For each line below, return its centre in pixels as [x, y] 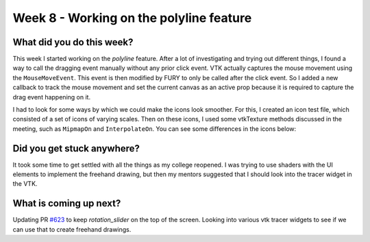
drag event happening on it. [52, 97]
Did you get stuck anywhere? [76, 148]
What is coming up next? [67, 203]
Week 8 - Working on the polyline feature [132, 18]
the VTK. [25, 184]
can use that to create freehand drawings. [72, 229]
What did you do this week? [73, 42]
